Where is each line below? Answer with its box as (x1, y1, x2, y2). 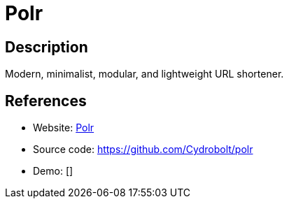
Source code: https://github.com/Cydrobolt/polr (33, 143, 253, 156)
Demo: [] (33, 165, 73, 177)
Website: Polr (33, 122, 94, 134)
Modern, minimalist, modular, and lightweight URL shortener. (5, 68, 284, 80)
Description (5, 38, 88, 56)
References (5, 92, 87, 110)
